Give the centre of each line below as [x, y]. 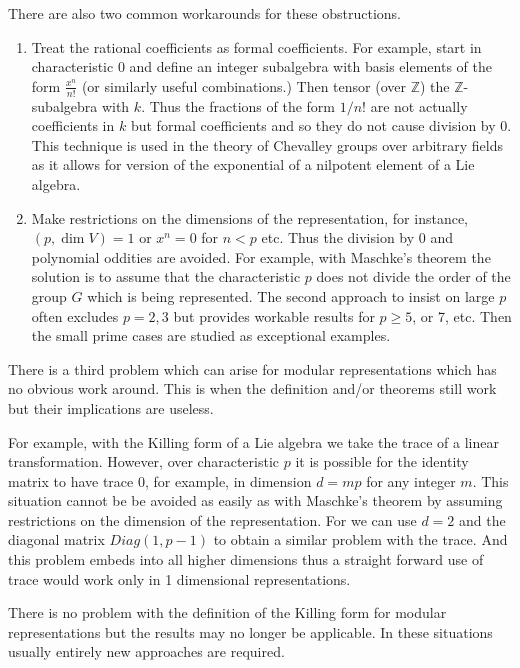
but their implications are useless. [111, 407]
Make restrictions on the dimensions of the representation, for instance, [250, 217]
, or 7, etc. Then [462, 315]
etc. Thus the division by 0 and [357, 237]
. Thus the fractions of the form [238, 105]
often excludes [75, 315]
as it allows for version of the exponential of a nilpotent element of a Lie [253, 164]
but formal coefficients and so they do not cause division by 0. [321, 125]
